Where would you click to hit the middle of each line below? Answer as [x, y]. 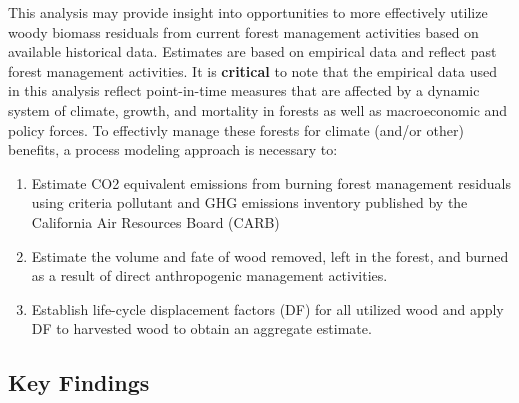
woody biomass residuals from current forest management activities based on [243, 31]
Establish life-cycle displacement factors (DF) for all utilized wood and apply [267, 308]
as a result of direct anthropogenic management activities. [209, 275]
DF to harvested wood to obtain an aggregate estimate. [201, 328]
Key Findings [79, 382]
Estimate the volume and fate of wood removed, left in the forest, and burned [270, 255]
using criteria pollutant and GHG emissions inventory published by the [249, 202]
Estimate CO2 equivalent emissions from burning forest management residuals [271, 182]
